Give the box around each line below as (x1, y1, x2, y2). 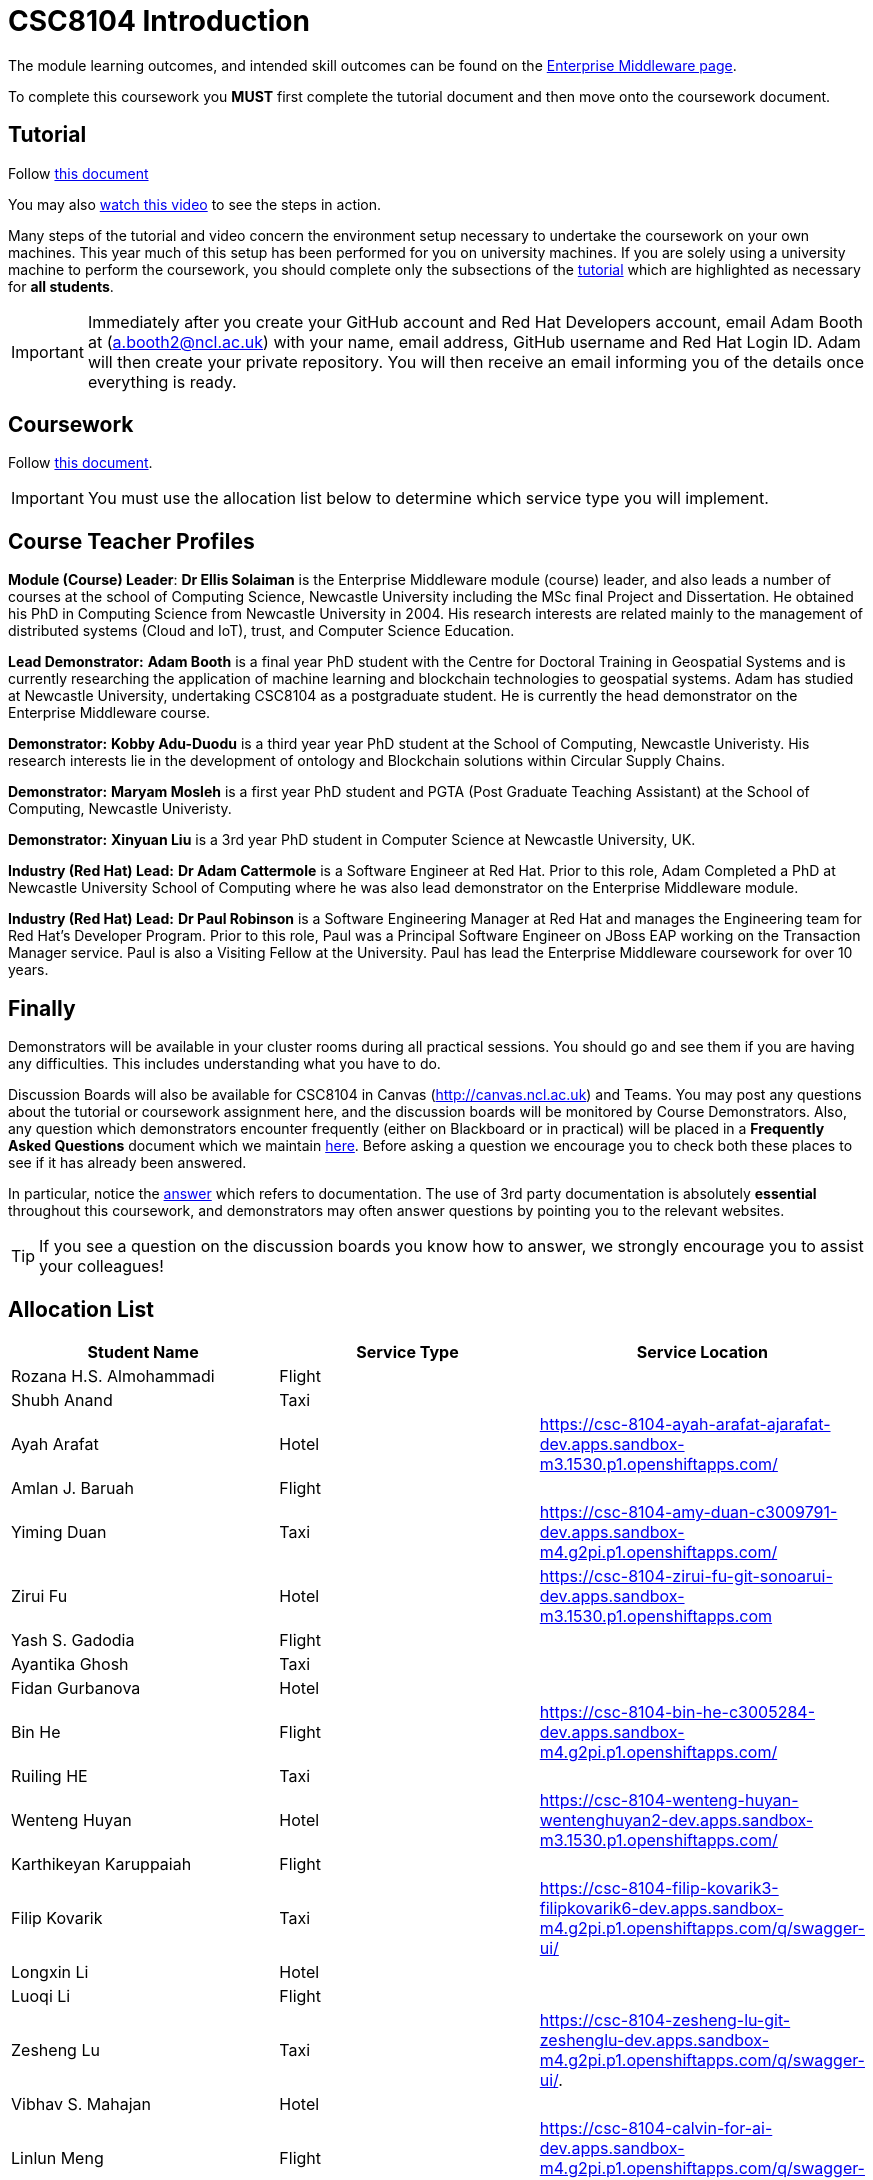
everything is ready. (87, 371, 237, 392)
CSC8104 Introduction (8, 4, 310, 38)
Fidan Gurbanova (11, 1677, 141, 1698)
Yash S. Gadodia (11, 1629, 135, 1650)
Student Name (87, 1341, 199, 1362)
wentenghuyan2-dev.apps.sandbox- (539, 1809, 814, 1830)
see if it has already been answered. (8, 1154, 247, 1172)
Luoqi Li (11, 1985, 71, 2006)
